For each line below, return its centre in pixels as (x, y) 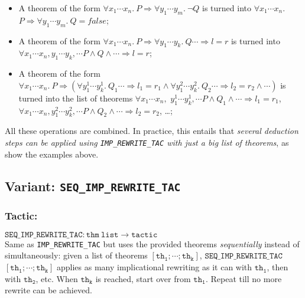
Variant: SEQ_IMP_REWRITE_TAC (93, 186)
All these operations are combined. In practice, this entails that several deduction (152, 131)
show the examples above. (52, 154)
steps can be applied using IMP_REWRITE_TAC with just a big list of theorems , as (147, 142)
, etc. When (57, 278)
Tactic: (21, 215)
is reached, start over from (143, 278)
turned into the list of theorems (76, 98)
